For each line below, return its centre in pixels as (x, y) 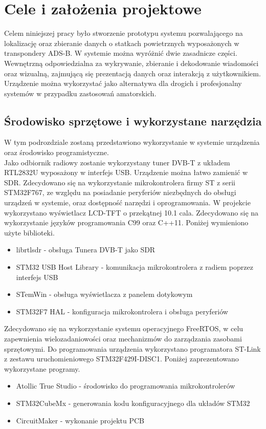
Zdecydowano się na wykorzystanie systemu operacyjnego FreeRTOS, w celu (124, 328)
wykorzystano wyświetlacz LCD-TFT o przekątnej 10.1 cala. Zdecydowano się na (131, 212)
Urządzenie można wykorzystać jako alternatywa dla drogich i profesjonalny (123, 83)
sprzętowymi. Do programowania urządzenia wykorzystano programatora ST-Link (132, 348)
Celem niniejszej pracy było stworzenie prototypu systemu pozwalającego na (124, 33)
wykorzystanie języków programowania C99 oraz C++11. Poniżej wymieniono (126, 222)
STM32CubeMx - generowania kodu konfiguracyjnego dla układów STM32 (133, 403)
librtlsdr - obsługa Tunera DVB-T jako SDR (86, 250)
